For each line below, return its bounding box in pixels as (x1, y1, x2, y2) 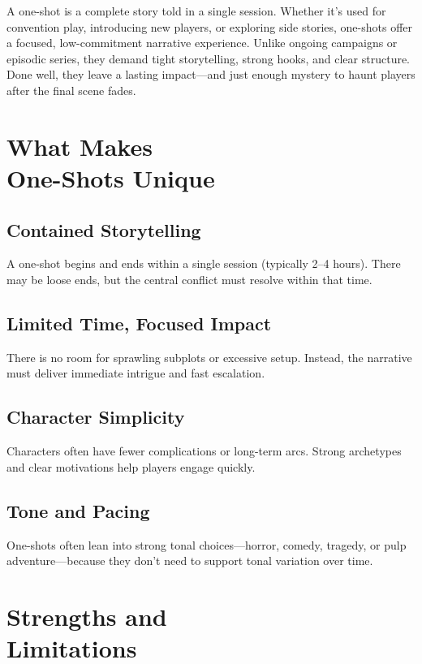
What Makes (6, 129, 153, 162)
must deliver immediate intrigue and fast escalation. (6, 364, 265, 382)
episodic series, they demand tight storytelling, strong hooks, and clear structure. (6, 50, 411, 67)
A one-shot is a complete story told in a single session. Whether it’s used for (6, 2, 386, 19)
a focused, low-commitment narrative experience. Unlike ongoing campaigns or (6, 34, 398, 51)
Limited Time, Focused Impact (6, 310, 272, 335)
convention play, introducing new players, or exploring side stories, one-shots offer (6, 18, 413, 35)
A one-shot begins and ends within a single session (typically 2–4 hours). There (6, 255, 401, 272)
